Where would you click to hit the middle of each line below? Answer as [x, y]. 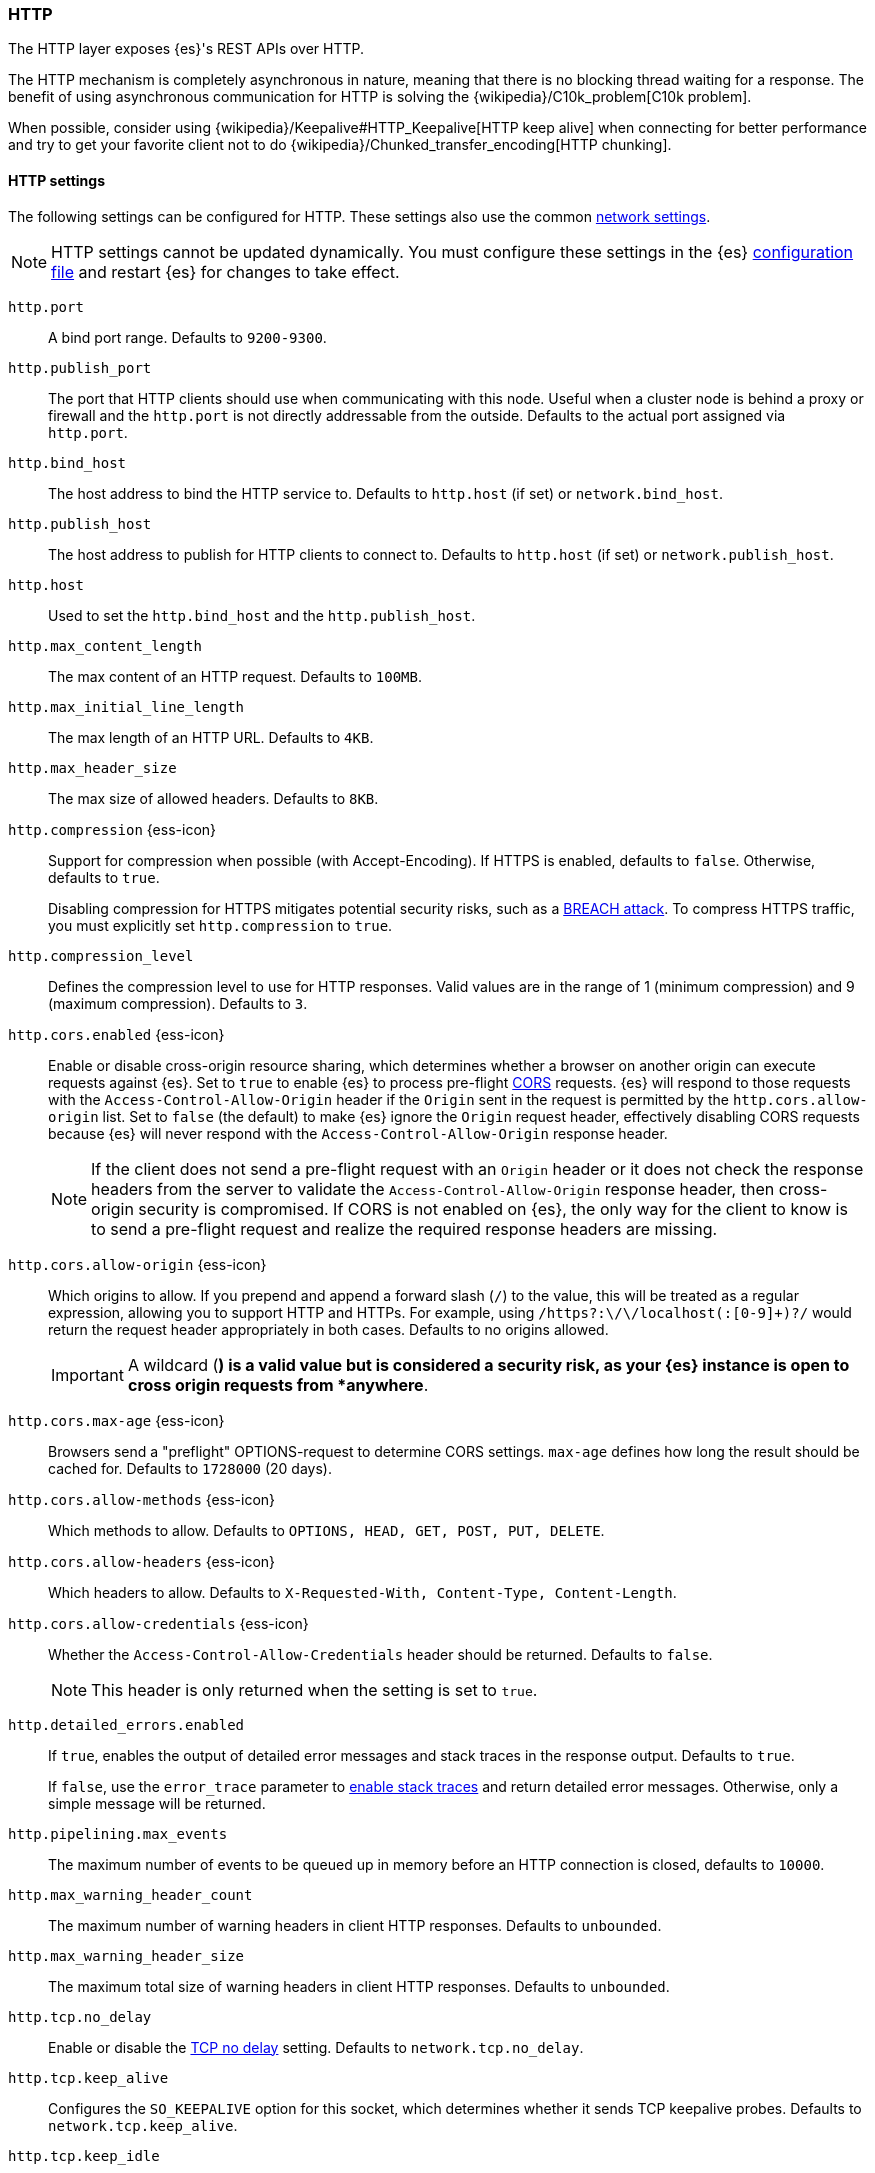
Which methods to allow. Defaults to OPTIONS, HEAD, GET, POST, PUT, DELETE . [326, 1530]
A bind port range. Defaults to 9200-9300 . [187, 337]
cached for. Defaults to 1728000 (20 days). [190, 1468]
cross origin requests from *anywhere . [278, 1384]
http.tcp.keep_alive [88, 2077]
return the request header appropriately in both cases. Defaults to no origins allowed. [328, 1329]
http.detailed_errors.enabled [126, 1724]
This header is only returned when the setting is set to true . [314, 1689]
